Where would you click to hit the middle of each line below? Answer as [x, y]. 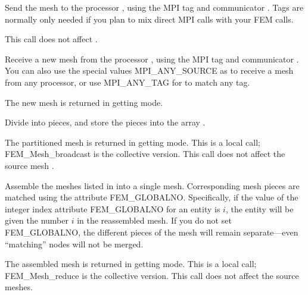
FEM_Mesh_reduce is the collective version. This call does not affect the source [152, 275]
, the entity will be [259, 208]
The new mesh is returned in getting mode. [84, 102]
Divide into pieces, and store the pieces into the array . [105, 122]
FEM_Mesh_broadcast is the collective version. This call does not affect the [145, 154]
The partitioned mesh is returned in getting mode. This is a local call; [133, 142]
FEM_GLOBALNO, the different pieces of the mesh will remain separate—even [152, 232]
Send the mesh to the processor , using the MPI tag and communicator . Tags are [154, 7]
